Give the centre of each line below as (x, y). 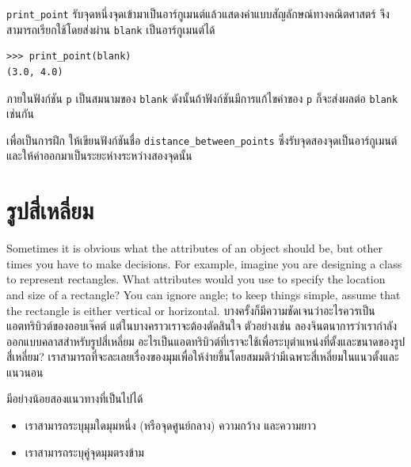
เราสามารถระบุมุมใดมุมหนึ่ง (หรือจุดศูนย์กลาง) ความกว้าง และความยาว (171, 425)
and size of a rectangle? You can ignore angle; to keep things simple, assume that (204, 294)
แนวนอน (25, 372)
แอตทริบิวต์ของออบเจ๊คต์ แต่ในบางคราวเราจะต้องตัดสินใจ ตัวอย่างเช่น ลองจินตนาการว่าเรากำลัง (202, 326)
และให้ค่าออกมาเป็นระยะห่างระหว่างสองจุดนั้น (99, 156)
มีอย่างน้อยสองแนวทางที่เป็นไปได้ (75, 399)
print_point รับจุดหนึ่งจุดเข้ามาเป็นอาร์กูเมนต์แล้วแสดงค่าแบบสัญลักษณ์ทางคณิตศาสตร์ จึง (198, 13)
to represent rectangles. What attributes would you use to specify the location (196, 279)
